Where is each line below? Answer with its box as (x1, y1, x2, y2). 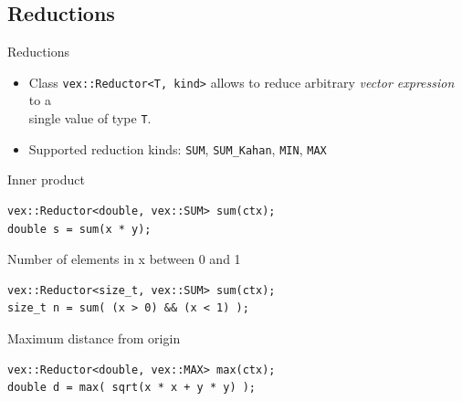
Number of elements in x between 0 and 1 (7, 249, 241, 269)
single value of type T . (28, 109, 152, 128)
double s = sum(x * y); (7, 222, 152, 236)
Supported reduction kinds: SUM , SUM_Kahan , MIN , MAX (28, 139, 327, 158)
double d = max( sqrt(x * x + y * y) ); (7, 381, 257, 395)
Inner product (7, 170, 85, 189)
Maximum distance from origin (7, 328, 181, 347)
